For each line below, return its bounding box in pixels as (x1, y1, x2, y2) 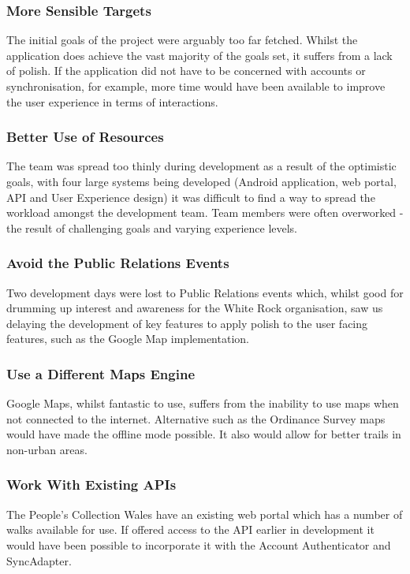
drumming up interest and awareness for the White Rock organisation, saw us (6, 300, 383, 316)
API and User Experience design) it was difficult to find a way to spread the (6, 188, 375, 205)
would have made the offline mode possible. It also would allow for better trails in (6, 426, 401, 442)
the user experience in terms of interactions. (6, 93, 218, 110)
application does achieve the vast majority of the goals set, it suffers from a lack (6, 47, 393, 63)
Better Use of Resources (6, 127, 164, 147)
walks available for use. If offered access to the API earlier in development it (6, 521, 375, 538)
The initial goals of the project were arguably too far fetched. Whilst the (6, 32, 358, 48)
